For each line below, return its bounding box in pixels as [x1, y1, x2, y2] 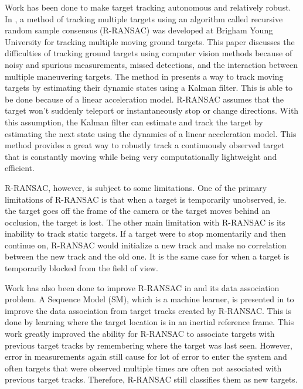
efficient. [5, 162, 35, 174]
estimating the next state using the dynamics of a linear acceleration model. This [5, 127, 297, 139]
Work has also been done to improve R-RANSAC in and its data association [5, 281, 280, 294]
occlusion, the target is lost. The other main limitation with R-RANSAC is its [5, 216, 285, 228]
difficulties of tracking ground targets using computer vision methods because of [5, 47, 292, 59]
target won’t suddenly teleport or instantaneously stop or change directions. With [5, 104, 299, 117]
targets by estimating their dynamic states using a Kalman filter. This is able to [5, 81, 293, 94]
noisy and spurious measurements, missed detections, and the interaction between [5, 58, 298, 70]
